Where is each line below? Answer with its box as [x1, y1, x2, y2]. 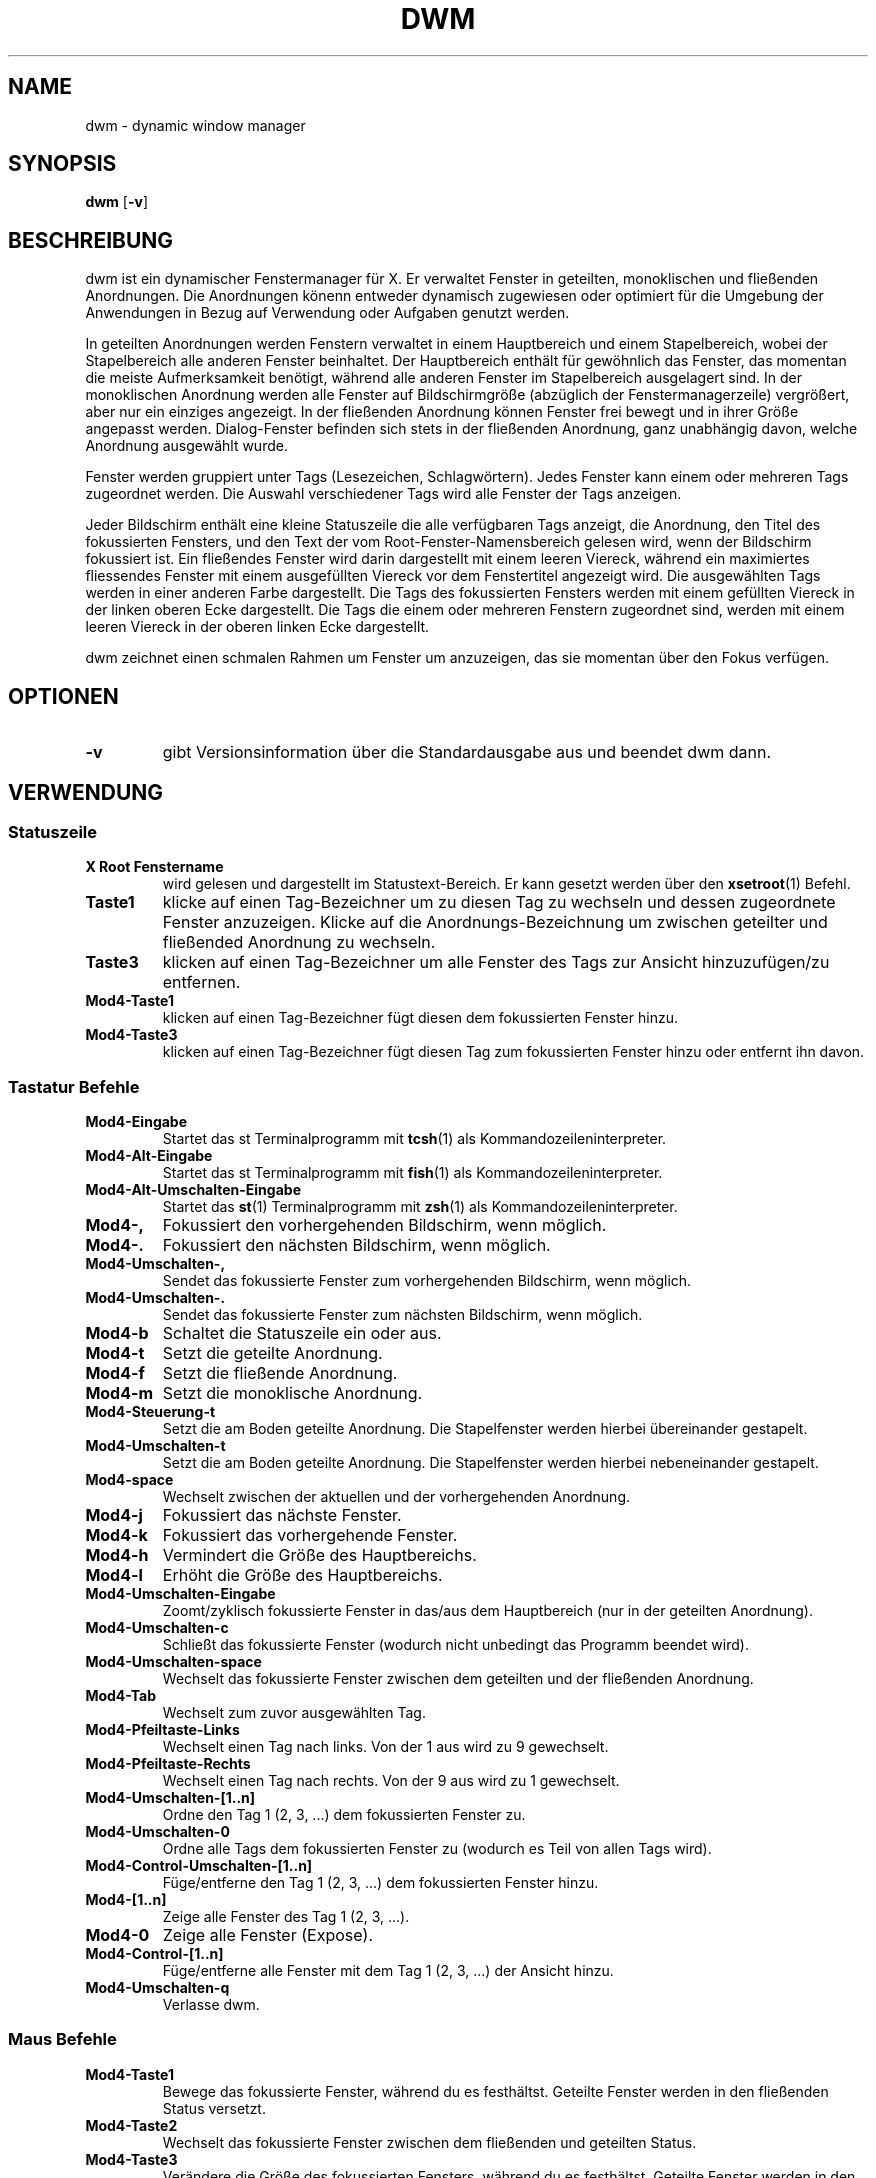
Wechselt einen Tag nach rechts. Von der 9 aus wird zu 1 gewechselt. [162, 1772, 620, 1790]
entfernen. [162, 972, 241, 993]
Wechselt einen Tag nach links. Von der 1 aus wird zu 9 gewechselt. [162, 1738, 609, 1756]
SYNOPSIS [8, 151, 117, 177]
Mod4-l [85, 1565, 143, 1586]
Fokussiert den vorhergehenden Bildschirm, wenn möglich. [162, 1215, 607, 1236]
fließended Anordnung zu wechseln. [162, 932, 436, 953]
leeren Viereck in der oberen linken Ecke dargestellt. [85, 618, 430, 636]
